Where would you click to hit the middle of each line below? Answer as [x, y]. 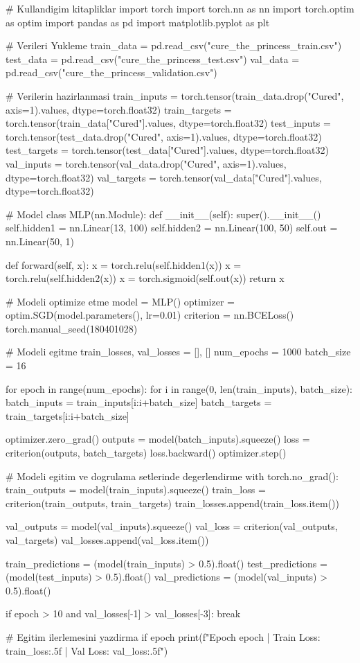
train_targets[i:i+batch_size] [67, 415]
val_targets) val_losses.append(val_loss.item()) [107, 540]
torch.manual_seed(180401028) [72, 328]
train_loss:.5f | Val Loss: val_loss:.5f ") [87, 650]
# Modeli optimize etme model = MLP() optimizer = [120, 301]
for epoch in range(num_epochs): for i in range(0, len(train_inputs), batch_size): [179, 388]
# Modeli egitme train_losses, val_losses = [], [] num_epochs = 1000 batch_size [178, 352]
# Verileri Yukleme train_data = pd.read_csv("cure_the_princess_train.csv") [174, 45]
